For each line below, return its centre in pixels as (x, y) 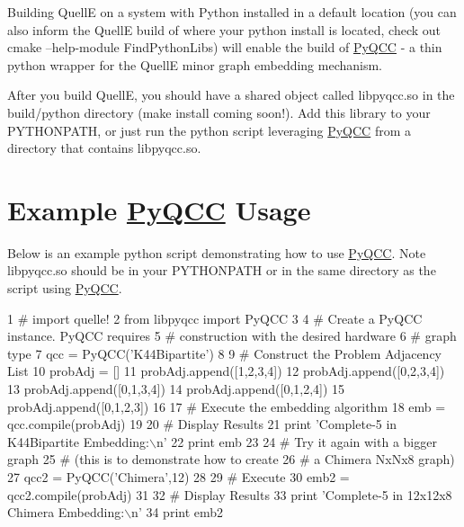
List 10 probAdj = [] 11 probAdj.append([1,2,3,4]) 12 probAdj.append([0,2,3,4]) (226, 371)
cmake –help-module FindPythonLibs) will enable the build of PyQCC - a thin (225, 47)
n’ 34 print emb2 (178, 512)
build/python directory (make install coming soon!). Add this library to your (219, 112)
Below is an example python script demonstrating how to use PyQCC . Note (217, 252)
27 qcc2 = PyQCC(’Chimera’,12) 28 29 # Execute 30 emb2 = (178, 477)
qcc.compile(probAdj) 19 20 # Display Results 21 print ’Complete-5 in (202, 424)
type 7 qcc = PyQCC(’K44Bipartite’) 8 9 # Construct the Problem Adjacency (224, 353)
